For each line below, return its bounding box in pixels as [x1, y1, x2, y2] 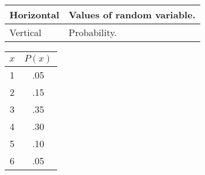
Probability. [68, 25, 117, 39]
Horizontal [9, 8, 59, 21]
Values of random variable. [68, 8, 196, 21]
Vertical [9, 25, 42, 39]
